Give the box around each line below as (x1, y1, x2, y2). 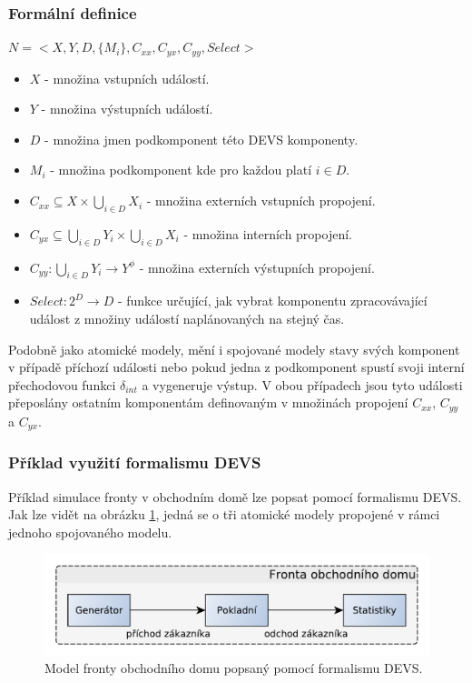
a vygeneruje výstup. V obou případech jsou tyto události (142, 375, 463, 394)
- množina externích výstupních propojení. (139, 257, 375, 276)
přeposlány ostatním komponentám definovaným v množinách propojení (8, 393, 408, 412)
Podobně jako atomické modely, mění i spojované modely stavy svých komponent (8, 339, 460, 358)
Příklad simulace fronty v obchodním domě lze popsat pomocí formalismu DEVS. (8, 487, 462, 506)
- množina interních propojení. (183, 224, 352, 243)
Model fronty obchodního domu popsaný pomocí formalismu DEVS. (44, 658, 423, 678)
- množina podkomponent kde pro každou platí (50, 160, 312, 179)
